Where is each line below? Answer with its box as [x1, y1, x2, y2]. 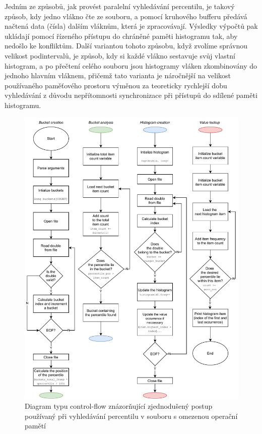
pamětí [25, 420, 46, 431]
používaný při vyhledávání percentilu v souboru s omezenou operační [25, 410, 238, 421]
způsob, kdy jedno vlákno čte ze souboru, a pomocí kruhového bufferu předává [5, 11, 247, 21]
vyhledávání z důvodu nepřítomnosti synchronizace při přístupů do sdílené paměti [5, 90, 257, 100]
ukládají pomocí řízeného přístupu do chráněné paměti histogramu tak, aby [5, 30, 238, 41]
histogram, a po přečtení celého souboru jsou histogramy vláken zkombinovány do [5, 60, 257, 71]
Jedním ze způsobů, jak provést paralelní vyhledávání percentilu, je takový [5, 1, 235, 11]
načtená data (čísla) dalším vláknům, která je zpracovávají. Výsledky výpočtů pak [5, 21, 258, 31]
